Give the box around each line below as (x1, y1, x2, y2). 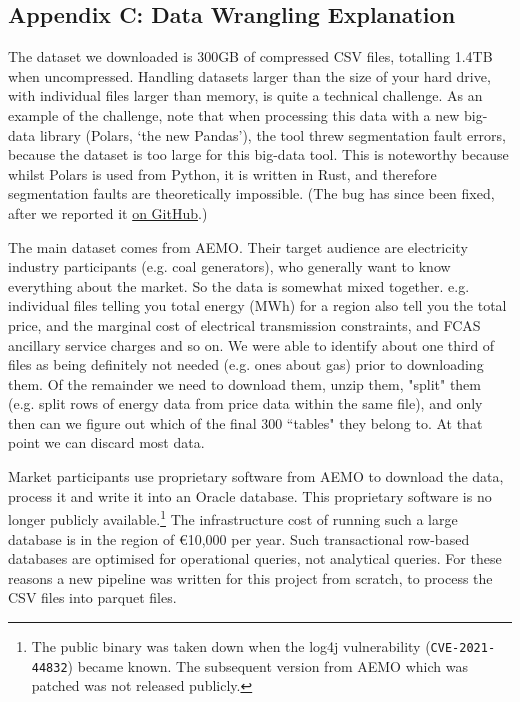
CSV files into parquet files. (8, 587, 177, 608)
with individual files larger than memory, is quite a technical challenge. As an (8, 85, 483, 106)
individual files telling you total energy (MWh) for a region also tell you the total (8, 295, 507, 316)
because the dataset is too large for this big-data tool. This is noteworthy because (8, 144, 509, 165)
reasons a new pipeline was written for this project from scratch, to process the (8, 567, 493, 588)
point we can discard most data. (8, 432, 205, 453)
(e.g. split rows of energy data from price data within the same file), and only (8, 393, 483, 414)
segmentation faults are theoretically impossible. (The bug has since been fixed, (8, 183, 495, 204)
